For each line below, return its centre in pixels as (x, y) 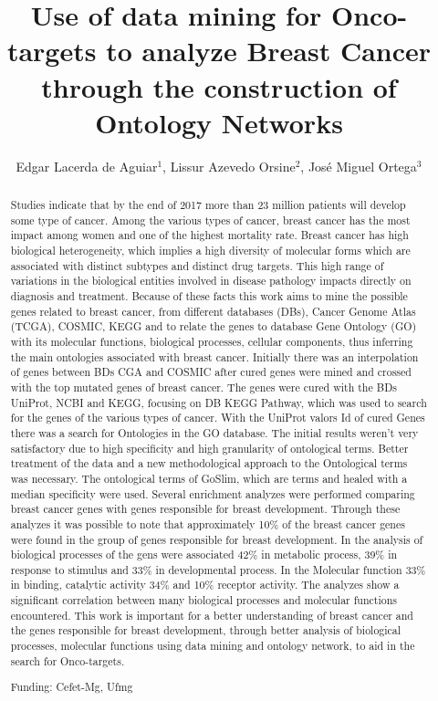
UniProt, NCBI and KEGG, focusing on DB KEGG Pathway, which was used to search (219, 402)
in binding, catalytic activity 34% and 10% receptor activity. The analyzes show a (205, 585)
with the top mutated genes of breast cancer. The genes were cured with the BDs (203, 387)
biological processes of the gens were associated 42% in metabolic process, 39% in (204, 555)
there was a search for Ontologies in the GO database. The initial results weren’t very (214, 432)
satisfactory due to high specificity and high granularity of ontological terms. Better (209, 448)
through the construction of (219, 86)
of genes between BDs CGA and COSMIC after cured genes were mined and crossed (211, 372)
